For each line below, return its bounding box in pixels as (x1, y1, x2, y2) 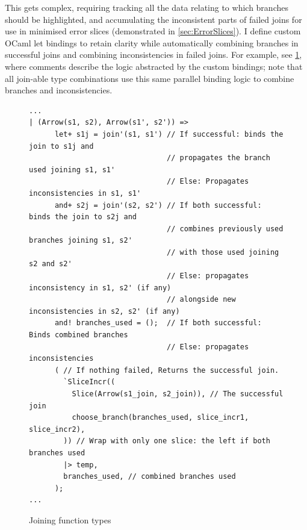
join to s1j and (29, 142, 94, 151)
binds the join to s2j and (29, 213, 137, 222)
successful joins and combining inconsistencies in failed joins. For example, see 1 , (5, 48, 302, 61)
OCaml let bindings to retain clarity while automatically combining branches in (5, 36, 299, 49)
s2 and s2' (29, 260, 72, 269)
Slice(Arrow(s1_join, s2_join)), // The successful (72, 390, 284, 398)
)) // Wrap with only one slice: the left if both (63, 437, 270, 446)
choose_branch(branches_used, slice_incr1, (72, 413, 249, 422)
